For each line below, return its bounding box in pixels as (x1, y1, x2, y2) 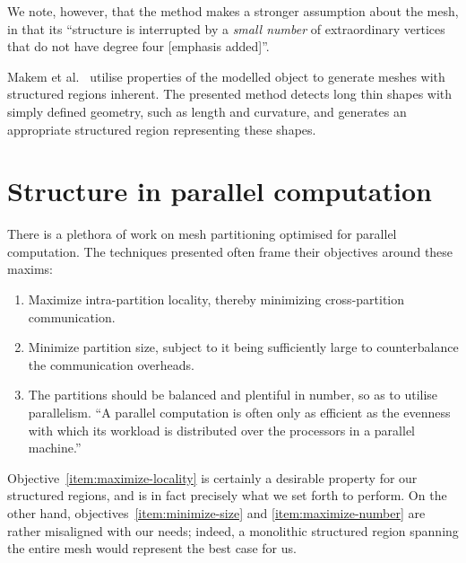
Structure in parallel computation (7, 172, 432, 209)
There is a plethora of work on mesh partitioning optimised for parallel (7, 224, 397, 243)
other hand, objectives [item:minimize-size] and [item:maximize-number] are (7, 504, 426, 522)
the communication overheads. (28, 355, 195, 374)
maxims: (7, 260, 54, 278)
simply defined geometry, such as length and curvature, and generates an (7, 101, 407, 120)
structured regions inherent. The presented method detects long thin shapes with (7, 84, 453, 103)
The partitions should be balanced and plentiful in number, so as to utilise (28, 385, 438, 404)
